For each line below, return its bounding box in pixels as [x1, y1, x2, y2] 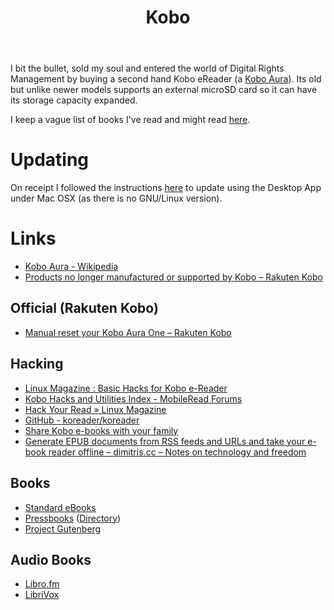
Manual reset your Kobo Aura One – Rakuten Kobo [24, 326, 232, 338]
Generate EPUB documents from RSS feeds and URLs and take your [24, 435, 306, 447]
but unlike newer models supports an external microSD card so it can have [10, 84, 318, 96]
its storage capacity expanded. [10, 94, 138, 106]
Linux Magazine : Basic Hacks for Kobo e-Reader [24, 382, 228, 394]
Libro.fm [24, 578, 60, 590]
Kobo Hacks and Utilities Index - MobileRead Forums [24, 392, 243, 405]
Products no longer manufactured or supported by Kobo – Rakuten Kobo [24, 271, 323, 283]
